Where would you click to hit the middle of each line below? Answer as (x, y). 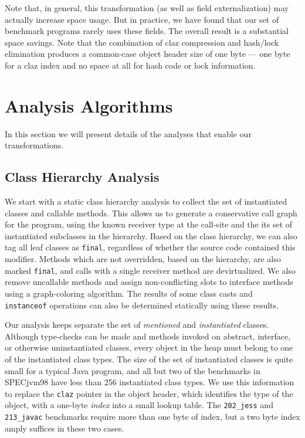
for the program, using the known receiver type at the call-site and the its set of (149, 224)
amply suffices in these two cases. (64, 428)
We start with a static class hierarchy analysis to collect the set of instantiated (146, 201)
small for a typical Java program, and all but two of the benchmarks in (133, 370)
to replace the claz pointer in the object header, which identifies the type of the (149, 393)
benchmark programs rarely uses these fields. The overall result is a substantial (147, 31)
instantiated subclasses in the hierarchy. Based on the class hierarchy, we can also (151, 235)
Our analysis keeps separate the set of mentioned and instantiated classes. (137, 325)
